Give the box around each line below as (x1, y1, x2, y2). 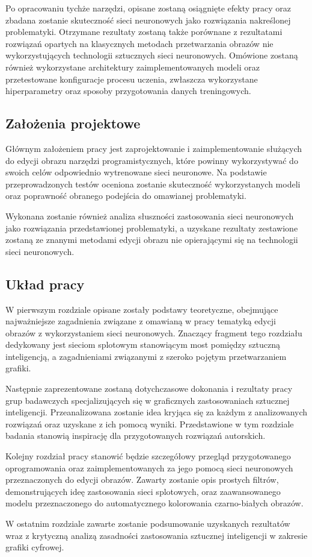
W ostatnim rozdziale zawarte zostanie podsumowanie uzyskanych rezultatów (5, 517, 290, 529)
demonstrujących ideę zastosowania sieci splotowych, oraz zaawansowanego (5, 485, 281, 497)
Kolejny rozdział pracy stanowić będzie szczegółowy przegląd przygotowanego (5, 450, 291, 462)
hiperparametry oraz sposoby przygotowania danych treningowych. (5, 84, 251, 97)
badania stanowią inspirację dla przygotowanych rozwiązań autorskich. (5, 429, 266, 442)
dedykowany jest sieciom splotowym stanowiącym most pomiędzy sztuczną (5, 338, 280, 351)
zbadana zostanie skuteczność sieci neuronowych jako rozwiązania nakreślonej (5, 13, 291, 26)
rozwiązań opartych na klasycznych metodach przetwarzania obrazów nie (5, 37, 274, 49)
